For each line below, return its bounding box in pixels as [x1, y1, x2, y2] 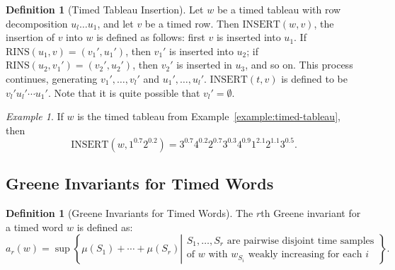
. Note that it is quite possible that [47, 85, 200, 100]
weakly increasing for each [248, 250, 362, 260]
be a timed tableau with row [217, 2, 341, 16]
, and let [97, 16, 134, 30]
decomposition [6, 16, 68, 30]
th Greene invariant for [261, 206, 361, 221]
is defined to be [281, 71, 348, 86]
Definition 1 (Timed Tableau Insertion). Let [6, 2, 204, 16]
